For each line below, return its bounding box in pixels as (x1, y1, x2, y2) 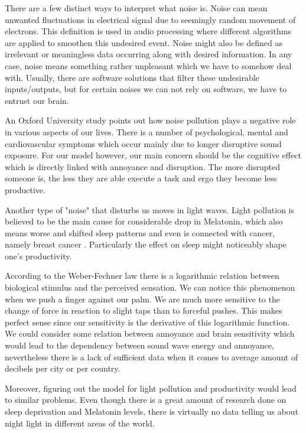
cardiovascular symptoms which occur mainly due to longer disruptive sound (5, 137, 282, 149)
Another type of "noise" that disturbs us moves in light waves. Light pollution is (5, 203, 295, 216)
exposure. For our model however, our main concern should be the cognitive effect (5, 149, 301, 161)
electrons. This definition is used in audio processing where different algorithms (5, 25, 291, 37)
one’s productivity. (5, 249, 72, 262)
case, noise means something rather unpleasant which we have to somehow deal (5, 59, 292, 71)
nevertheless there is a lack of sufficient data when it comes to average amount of (5, 350, 298, 363)
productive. (5, 183, 45, 196)
